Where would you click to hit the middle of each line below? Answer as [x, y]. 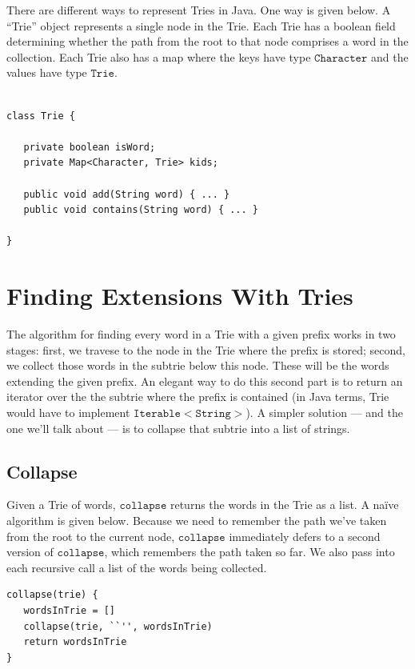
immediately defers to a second [305, 536]
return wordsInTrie [75, 642]
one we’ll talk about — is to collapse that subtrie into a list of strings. [178, 428]
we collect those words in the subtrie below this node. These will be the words [198, 365]
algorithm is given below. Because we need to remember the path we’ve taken [197, 520]
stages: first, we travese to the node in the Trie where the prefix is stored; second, [206, 349]
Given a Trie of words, [61, 505]
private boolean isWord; [90, 147]
